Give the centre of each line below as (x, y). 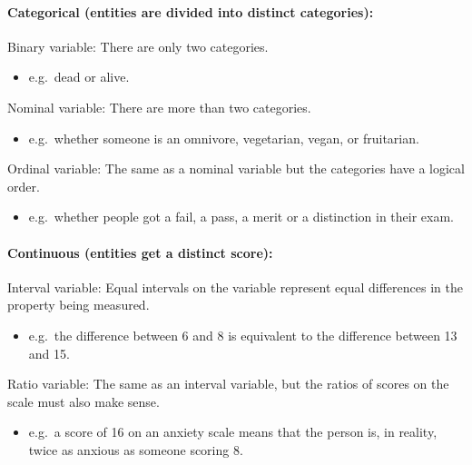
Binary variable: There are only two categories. (138, 46)
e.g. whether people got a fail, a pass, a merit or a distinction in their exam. (241, 217)
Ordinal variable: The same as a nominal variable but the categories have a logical (236, 168)
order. (24, 186)
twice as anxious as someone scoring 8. (136, 449)
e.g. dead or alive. (79, 77)
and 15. (49, 353)
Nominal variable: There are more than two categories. (159, 107)
